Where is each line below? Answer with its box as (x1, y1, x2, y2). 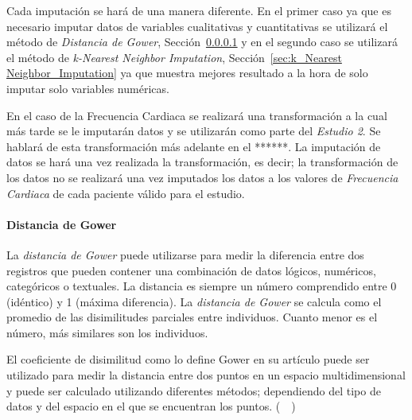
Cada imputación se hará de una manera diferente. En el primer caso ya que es (6, 2, 391, 18)
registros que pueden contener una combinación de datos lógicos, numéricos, (6, 262, 376, 278)
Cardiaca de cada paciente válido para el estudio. (6, 185, 245, 201)
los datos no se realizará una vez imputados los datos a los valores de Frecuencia (6, 169, 398, 185)
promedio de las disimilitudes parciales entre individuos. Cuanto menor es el (6, 309, 378, 325)
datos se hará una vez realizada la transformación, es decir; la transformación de (6, 154, 398, 170)
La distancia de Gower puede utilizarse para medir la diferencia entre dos (6, 246, 364, 262)
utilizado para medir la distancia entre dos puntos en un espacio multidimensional (6, 367, 406, 383)
